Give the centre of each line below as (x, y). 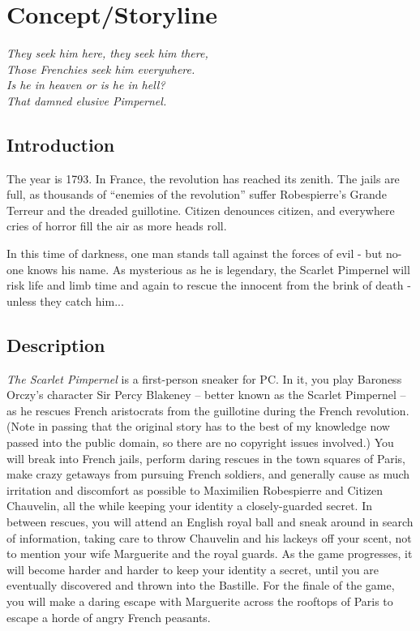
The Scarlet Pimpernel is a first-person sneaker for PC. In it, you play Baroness (204, 378)
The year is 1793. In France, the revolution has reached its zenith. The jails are (203, 178)
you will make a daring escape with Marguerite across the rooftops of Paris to (200, 601)
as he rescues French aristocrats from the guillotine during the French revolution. (208, 410)
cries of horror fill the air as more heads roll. (117, 226)
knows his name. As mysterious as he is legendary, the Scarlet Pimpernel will (219, 269)
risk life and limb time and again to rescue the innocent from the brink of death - (209, 285)
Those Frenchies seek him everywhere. (101, 69)
